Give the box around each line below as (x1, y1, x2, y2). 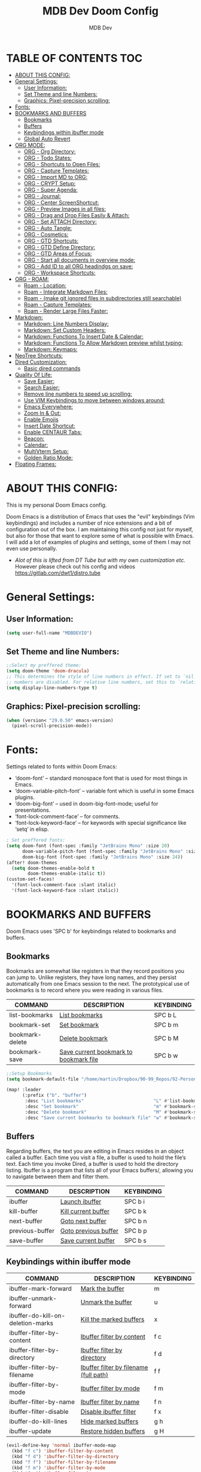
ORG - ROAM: (14, 275, 49, 283)
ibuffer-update (9, 1427, 52, 1435)
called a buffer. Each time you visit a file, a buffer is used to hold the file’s (6, 1154, 187, 1161)
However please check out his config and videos (14, 563, 136, 570)
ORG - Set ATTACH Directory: (23, 218, 97, 225)
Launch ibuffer (60, 1197, 102, 1205)
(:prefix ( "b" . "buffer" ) (22, 1093, 87, 1099)
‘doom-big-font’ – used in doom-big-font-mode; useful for (14, 800, 159, 807)
